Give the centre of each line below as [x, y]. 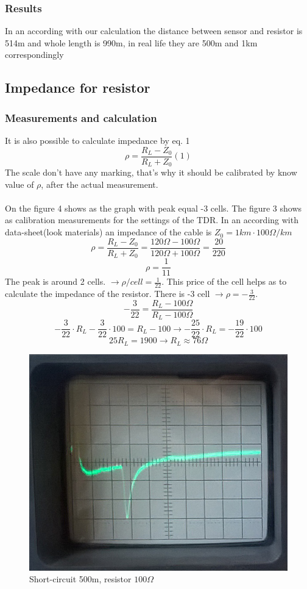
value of [19, 184]
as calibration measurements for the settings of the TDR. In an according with [152, 220]
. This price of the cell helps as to [224, 281]
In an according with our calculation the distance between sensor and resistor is [154, 31]
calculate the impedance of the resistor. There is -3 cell [108, 294]
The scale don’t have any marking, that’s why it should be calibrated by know [151, 172]
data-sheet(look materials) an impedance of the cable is [108, 232]
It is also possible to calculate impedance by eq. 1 [97, 140]
